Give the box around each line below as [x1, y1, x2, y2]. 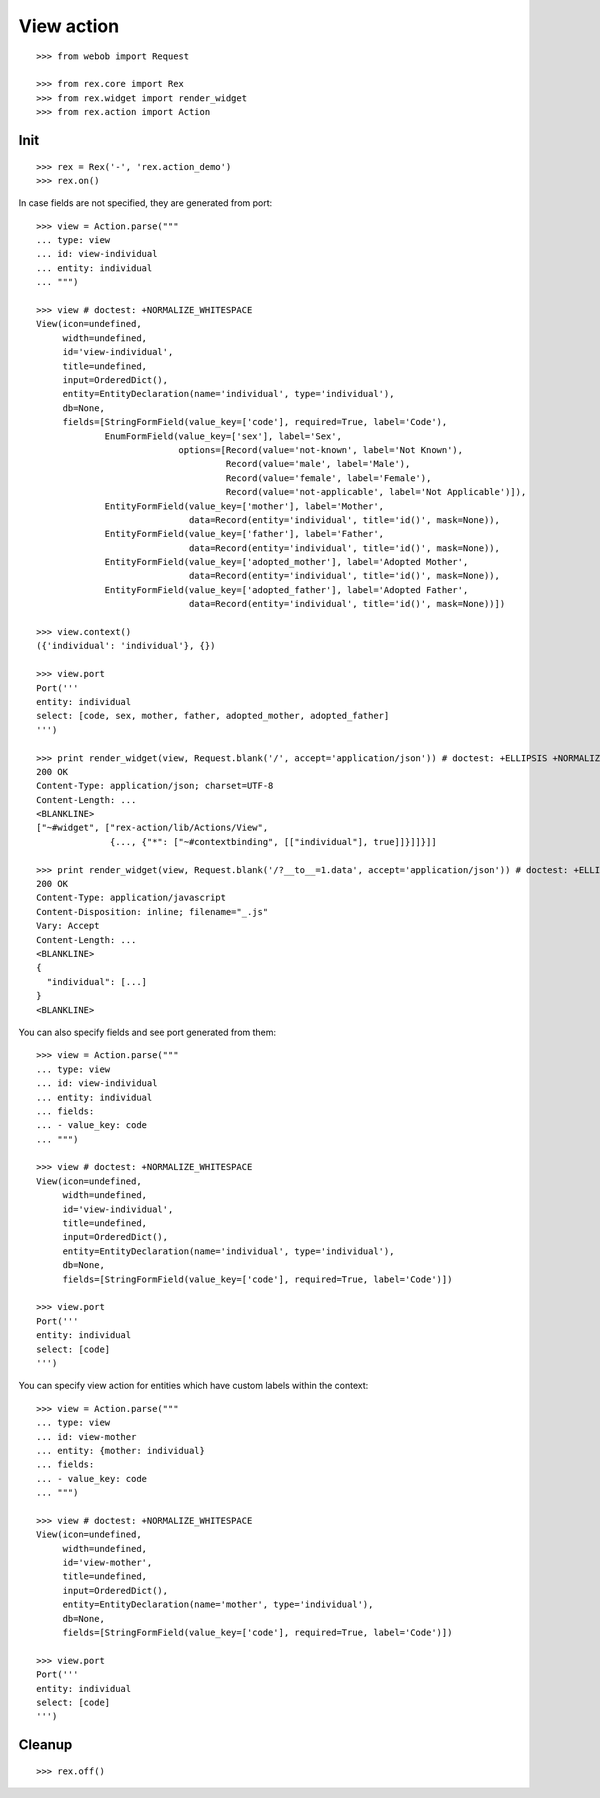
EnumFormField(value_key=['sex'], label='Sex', [104, 430, 342, 442]
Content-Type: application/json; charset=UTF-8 [36, 780, 274, 792]
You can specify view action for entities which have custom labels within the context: [18, 1380, 369, 1392]
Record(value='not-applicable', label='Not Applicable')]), [225, 486, 527, 498]
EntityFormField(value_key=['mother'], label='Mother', [104, 500, 385, 512]
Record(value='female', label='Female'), [225, 472, 432, 484]
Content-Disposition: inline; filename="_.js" [36, 906, 269, 917]
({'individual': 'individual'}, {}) [36, 640, 216, 652]
